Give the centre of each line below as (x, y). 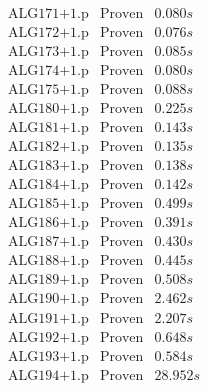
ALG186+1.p (48, 223)
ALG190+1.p (48, 299)
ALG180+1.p (48, 109)
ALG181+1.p (48, 128)
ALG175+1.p (48, 90)
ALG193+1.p (48, 356)
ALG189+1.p (48, 280)
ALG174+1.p (48, 71)
